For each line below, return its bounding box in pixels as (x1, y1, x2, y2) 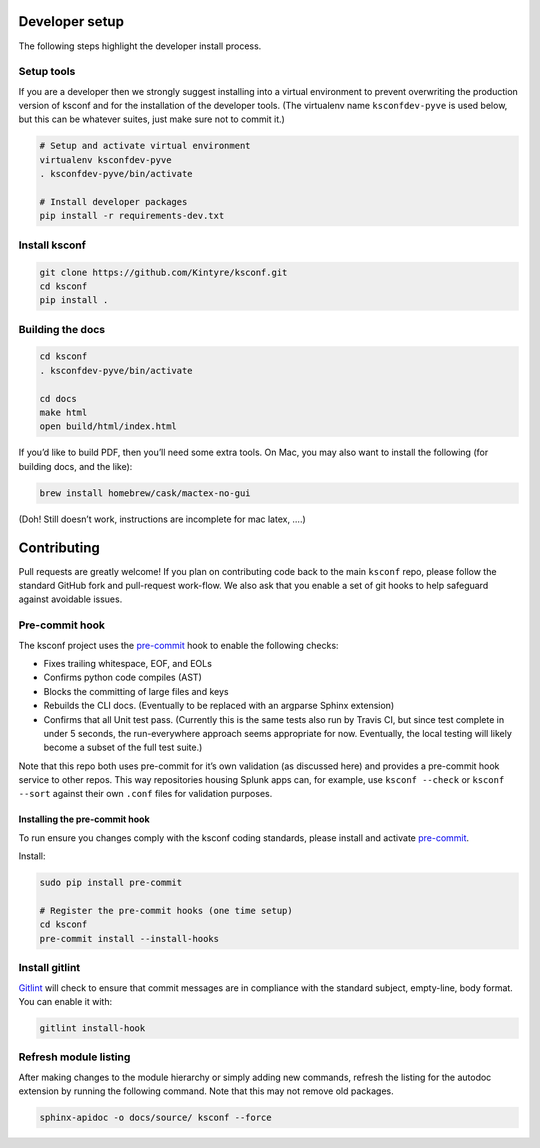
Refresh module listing (18, 1050, 131, 1064)
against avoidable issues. (18, 593, 123, 605)
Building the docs (18, 322, 105, 336)
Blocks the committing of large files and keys (43, 685, 229, 697)
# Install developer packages (39, 196, 188, 207)
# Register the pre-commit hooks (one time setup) (39, 905, 294, 917)
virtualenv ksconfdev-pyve (39, 154, 172, 165)
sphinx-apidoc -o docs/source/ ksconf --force (39, 1112, 272, 1124)
